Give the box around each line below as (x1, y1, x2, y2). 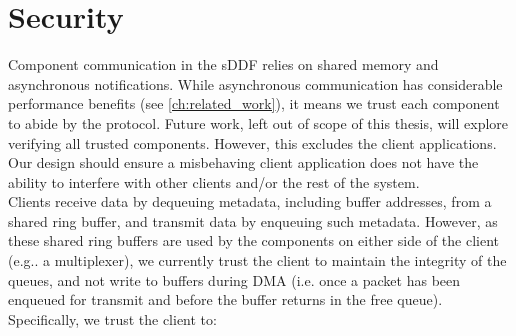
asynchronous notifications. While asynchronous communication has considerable (8, 73, 503, 94)
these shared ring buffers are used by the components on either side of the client (8, 230, 500, 251)
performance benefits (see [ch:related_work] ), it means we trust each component (8, 93, 500, 114)
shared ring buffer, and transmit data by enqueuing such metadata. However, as (8, 210, 498, 231)
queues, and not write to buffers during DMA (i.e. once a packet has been (8, 269, 461, 290)
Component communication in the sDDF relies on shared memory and (8, 54, 439, 75)
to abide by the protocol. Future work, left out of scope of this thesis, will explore (8, 112, 509, 133)
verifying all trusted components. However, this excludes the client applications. (8, 132, 497, 153)
